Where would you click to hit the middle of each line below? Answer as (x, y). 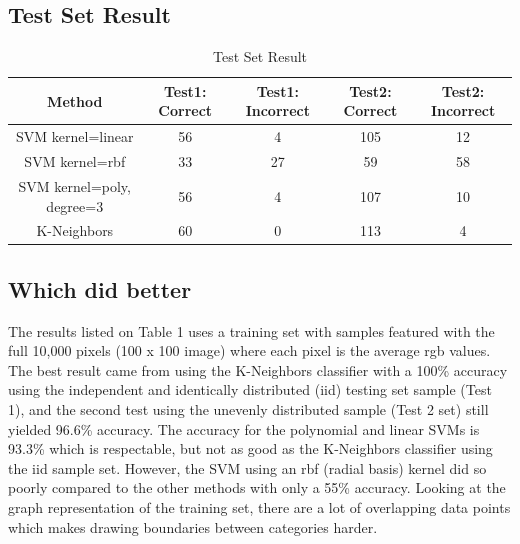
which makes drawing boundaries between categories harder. (193, 526)
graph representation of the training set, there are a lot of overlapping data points (259, 507)
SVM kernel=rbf (75, 161)
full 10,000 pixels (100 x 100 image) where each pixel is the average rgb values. (249, 350)
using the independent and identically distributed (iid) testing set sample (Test (250, 389)
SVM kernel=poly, (74, 185)
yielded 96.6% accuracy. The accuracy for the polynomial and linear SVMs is (244, 428)
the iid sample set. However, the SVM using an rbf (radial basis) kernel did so (247, 467)
